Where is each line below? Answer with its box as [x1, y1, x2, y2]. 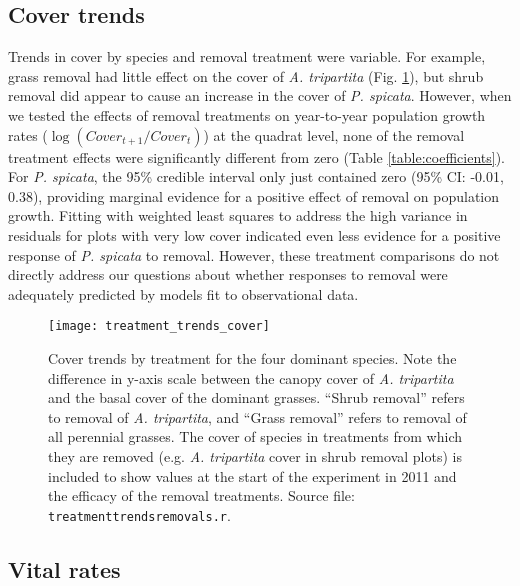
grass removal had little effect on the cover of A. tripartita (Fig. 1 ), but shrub [8, 65, 484, 86]
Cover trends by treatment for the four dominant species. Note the [48, 347, 457, 368]
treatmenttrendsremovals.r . [48, 504, 231, 525]
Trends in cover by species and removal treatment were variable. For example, [8, 46, 486, 67]
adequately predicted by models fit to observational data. [8, 283, 359, 304]
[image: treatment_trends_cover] [48, 319, 270, 334]
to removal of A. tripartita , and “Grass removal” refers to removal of [48, 406, 467, 427]
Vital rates [8, 553, 121, 584]
